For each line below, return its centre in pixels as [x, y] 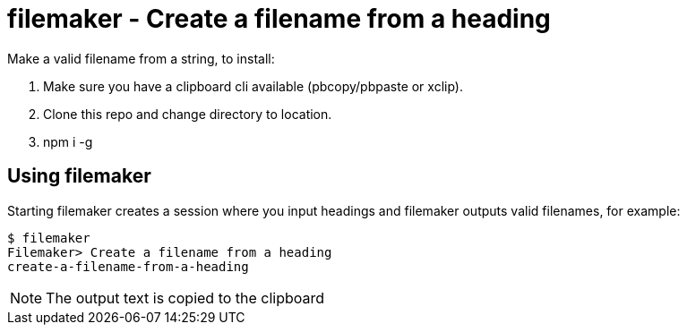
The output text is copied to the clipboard [185, 298]
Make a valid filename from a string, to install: [141, 58]
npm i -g [68, 141]
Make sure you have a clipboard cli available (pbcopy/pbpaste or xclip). [253, 86]
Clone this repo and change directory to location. [188, 114]
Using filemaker [79, 176]
